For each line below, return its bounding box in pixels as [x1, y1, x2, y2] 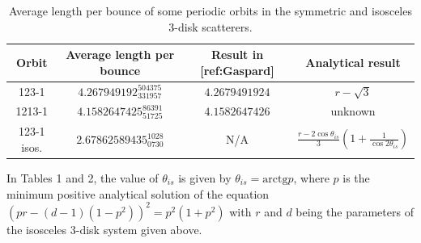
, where [293, 170, 330, 186]
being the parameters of [296, 203, 414, 220]
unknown [330, 103, 376, 119]
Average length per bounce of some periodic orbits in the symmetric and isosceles [8, 2, 412, 19]
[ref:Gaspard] [200, 61, 274, 78]
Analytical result [305, 53, 401, 70]
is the [342, 170, 370, 186]
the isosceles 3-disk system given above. [6, 220, 202, 237]
